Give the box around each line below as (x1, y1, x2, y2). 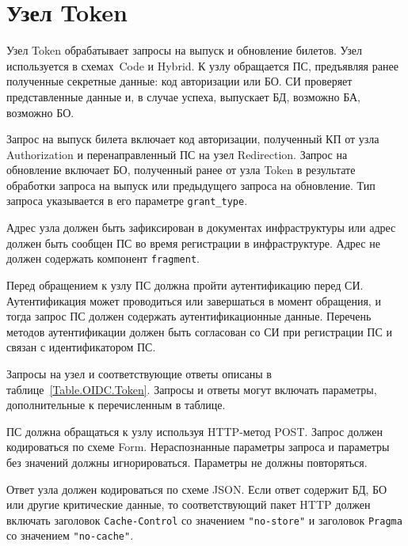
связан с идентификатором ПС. (6, 339, 156, 355)
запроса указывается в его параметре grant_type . (6, 192, 248, 209)
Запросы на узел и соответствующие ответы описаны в (6, 365, 272, 381)
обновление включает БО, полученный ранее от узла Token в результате (6, 161, 356, 178)
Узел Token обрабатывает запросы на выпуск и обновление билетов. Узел (6, 42, 362, 59)
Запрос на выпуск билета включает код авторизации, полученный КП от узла (6, 131, 379, 147)
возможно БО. (6, 104, 74, 120)
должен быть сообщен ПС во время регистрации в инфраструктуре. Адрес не (6, 234, 380, 251)
